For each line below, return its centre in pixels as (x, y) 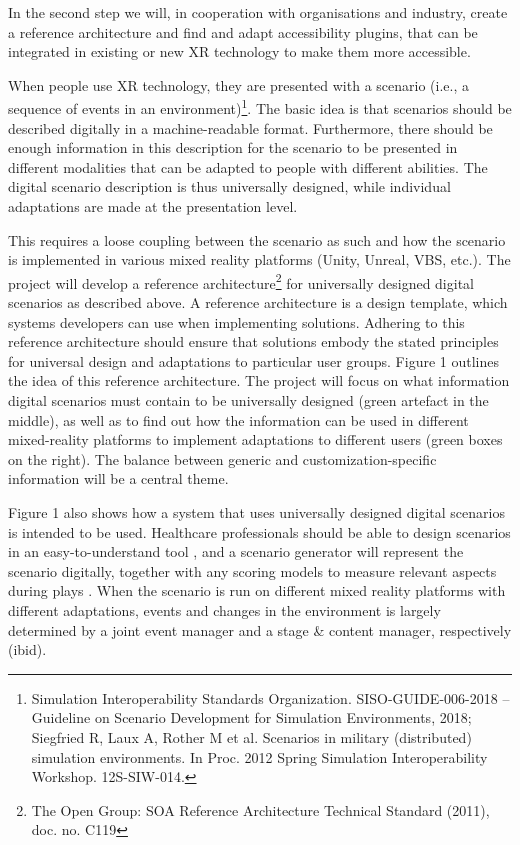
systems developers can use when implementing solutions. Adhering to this (236, 321)
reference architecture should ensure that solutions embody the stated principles (253, 341)
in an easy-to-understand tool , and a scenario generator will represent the (236, 551)
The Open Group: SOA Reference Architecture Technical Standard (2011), (260, 809)
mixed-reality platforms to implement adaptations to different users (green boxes (255, 439)
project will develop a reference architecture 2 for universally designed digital (241, 281)
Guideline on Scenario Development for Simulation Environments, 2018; (251, 717)
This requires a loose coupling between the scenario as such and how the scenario (257, 239)
